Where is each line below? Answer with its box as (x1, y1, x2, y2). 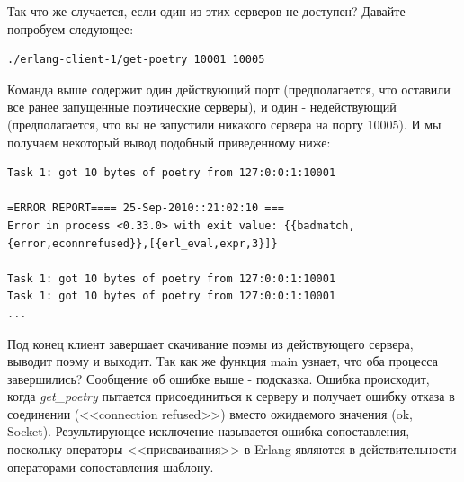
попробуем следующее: (7, 19, 134, 38)
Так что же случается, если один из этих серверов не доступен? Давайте (7, 2, 406, 20)
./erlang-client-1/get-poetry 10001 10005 (7, 53, 265, 67)
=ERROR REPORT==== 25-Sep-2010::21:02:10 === (7, 201, 284, 215)
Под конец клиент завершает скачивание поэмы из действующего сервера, (7, 334, 414, 353)
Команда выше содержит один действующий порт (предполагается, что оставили (7, 79, 451, 98)
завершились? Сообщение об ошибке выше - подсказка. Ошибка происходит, (7, 369, 430, 388)
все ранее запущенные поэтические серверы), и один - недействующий (7, 97, 397, 116)
